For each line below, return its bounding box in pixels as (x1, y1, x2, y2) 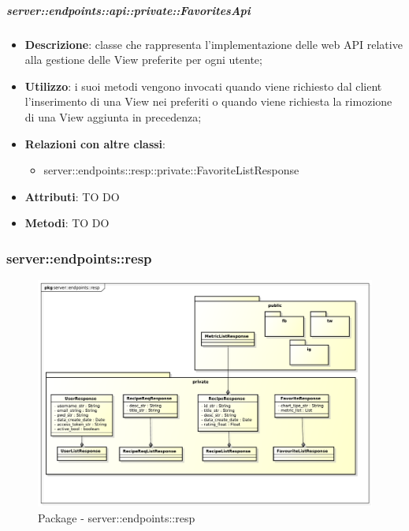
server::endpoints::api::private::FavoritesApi (6, 2, 251, 18)
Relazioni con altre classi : (24, 135, 165, 151)
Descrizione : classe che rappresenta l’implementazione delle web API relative (24, 36, 403, 52)
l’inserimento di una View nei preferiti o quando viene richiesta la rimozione (24, 93, 392, 110)
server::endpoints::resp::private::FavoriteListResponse (43, 162, 299, 178)
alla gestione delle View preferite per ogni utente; (24, 51, 262, 68)
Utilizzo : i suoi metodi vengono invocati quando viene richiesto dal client (24, 77, 382, 94)
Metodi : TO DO (24, 215, 110, 231)
